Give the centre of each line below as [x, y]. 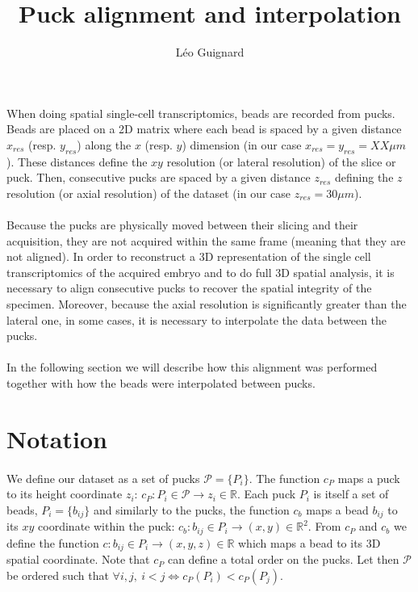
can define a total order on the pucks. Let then [283, 559]
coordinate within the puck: [107, 526]
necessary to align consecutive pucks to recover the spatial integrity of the [189, 288]
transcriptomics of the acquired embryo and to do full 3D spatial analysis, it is [201, 272]
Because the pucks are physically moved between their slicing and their [182, 225]
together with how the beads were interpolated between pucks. [161, 383]
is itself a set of [351, 494]
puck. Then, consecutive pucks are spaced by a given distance [159, 177]
